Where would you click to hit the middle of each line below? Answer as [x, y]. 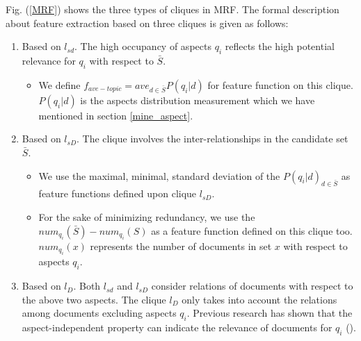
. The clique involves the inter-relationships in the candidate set [212, 139]
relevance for [49, 60]
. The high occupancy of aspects [143, 46]
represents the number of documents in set [181, 246]
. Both [87, 286]
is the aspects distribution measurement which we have [198, 100]
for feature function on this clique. [280, 84]
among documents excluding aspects [99, 313]
